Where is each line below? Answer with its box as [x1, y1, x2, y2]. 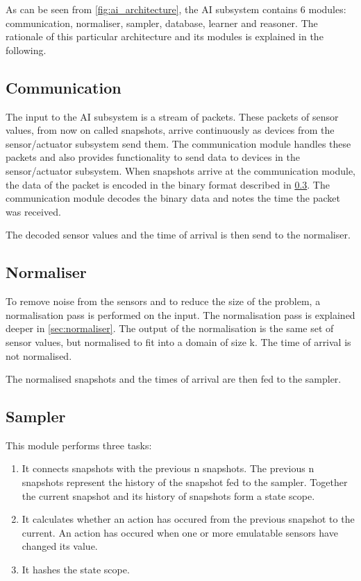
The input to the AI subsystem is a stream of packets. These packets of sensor [6, 109, 339, 123]
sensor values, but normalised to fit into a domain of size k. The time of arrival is [6, 334, 351, 349]
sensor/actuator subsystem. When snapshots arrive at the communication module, [6, 163, 355, 177]
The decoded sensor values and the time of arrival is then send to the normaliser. [6, 227, 351, 242]
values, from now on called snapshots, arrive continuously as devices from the [6, 123, 335, 137]
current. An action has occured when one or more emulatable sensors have [22, 525, 338, 539]
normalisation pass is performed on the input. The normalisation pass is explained [6, 307, 355, 322]
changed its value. [22, 539, 98, 553]
